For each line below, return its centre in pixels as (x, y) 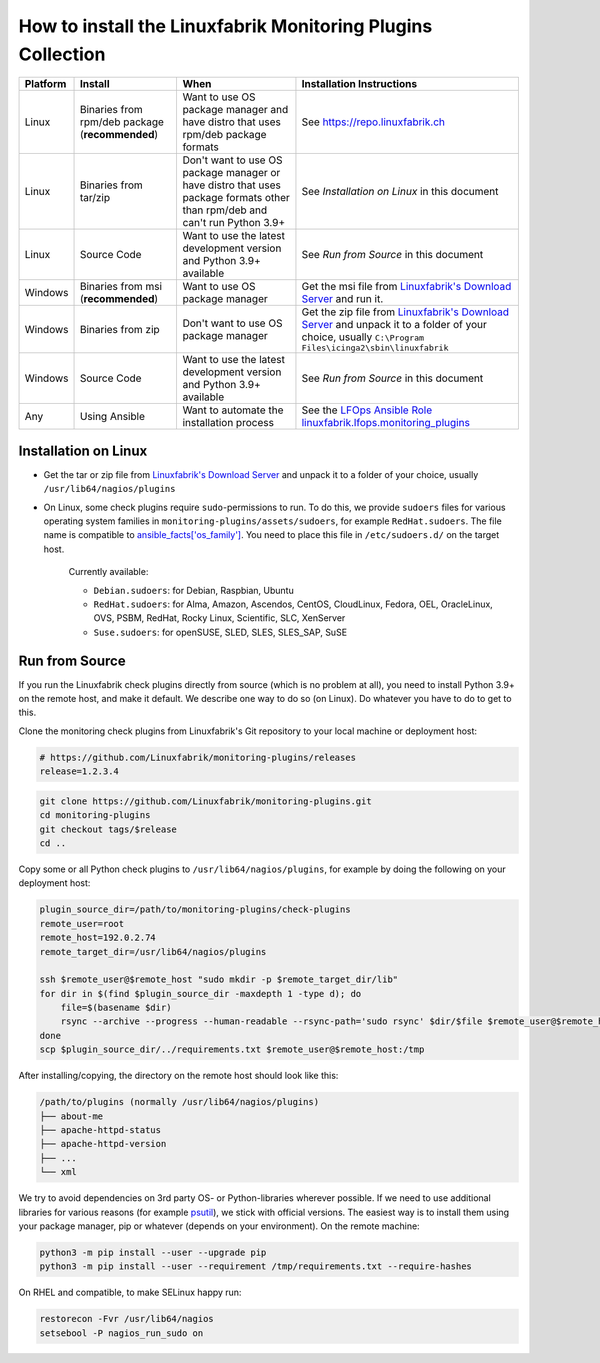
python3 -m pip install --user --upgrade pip (153, 1252)
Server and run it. (342, 299)
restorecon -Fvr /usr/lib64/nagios (126, 1319)
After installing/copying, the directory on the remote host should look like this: (178, 1076)
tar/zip (94, 198)
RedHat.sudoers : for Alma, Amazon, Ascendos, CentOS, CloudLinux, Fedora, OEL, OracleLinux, (293, 604)
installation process (228, 423)
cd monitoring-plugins (95, 815)
